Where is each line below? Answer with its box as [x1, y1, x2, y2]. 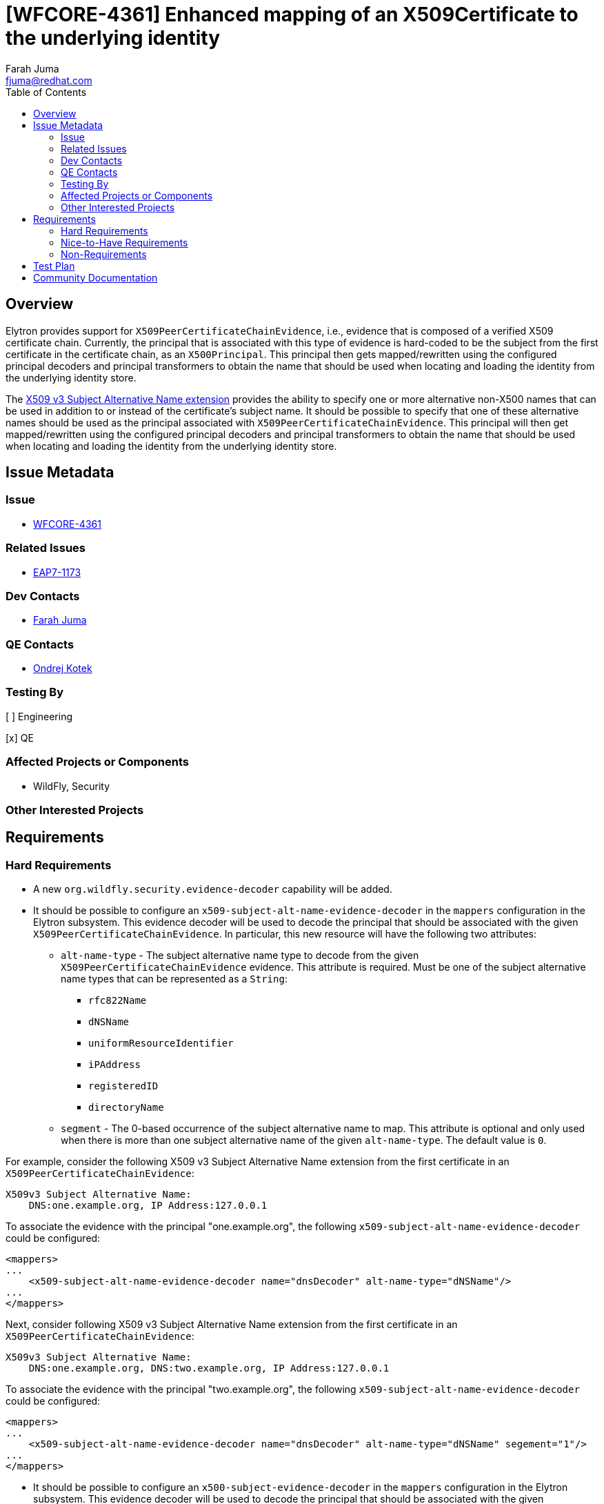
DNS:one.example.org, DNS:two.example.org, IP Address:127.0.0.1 [28, 1363, 390, 1374]
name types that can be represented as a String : [61, 973, 288, 985]
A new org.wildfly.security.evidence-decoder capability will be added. [33, 883, 392, 896]
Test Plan [33, 259, 75, 272]
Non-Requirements [61, 248, 147, 260]
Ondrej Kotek [33, 662, 92, 675]
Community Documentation [33, 271, 158, 284]
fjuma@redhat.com [6, 74, 92, 86]
